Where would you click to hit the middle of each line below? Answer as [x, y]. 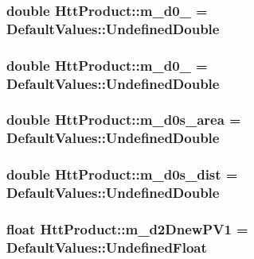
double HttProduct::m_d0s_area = [124, 120]
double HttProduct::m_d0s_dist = [122, 174]
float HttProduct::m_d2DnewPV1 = [127, 228]
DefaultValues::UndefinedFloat [107, 247]
